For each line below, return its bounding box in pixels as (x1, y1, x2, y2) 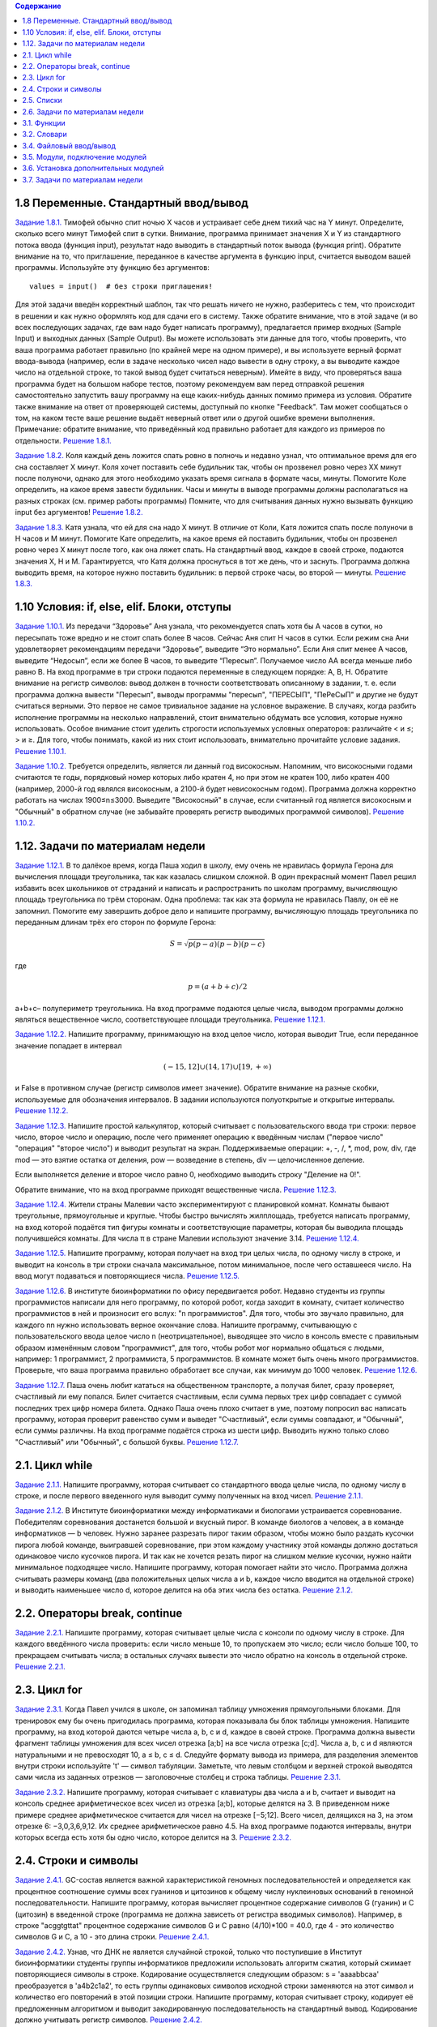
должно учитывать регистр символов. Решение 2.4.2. (15, 2015, 202, 2025)
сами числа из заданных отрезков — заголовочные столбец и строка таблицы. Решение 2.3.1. (15, 1772, 342, 1782)
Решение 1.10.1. (15, 746, 66, 756)
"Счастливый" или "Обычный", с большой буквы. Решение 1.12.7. (15, 1437, 239, 1446)
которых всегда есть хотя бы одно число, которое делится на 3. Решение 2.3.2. (15, 1832, 291, 1842)
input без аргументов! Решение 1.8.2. (15, 508, 143, 517)
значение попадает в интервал (15, 1040, 122, 1050)
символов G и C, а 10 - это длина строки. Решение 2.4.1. (15, 1932, 210, 1942)
